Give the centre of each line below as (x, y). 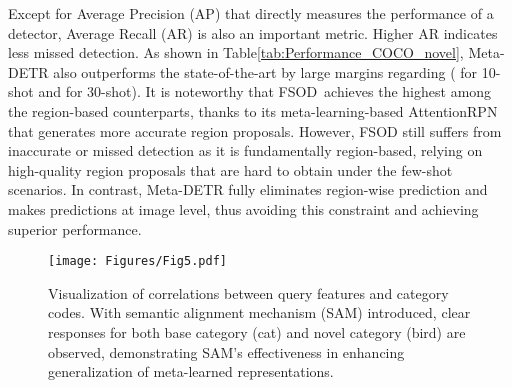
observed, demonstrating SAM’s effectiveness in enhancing (226, 351)
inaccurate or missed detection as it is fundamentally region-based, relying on (245, 150)
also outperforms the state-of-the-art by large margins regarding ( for (265, 71)
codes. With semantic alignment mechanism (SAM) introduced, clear (259, 312)
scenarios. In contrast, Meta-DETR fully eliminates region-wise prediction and (248, 189)
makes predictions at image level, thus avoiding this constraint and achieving (243, 208)
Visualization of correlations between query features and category (248, 292)
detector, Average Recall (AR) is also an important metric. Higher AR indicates (253, 32)
